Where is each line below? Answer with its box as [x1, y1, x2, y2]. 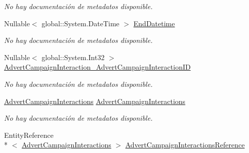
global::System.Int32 [41, 52, 105, 62]
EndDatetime [133, 18, 175, 28]
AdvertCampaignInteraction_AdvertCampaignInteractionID [4, 62, 191, 72]
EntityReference [4, 129, 54, 140]
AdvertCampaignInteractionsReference [125, 139, 245, 150]
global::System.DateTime [41, 18, 119, 28]
